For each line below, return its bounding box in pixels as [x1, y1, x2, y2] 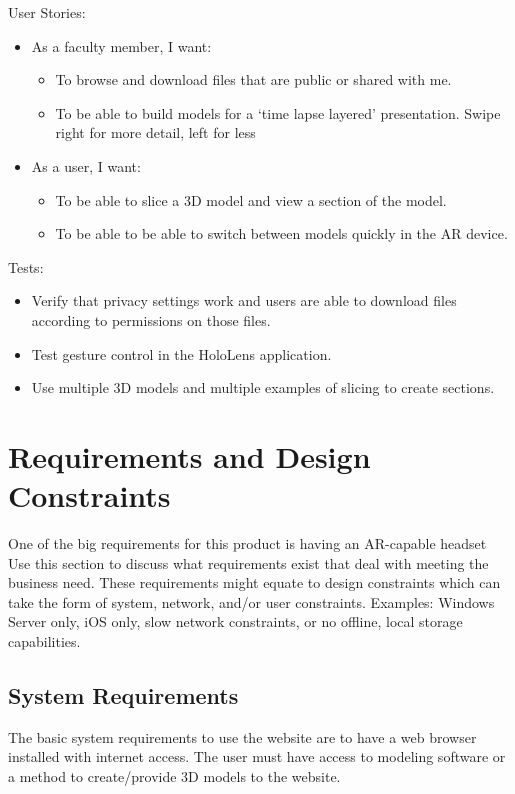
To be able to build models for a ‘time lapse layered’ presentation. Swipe [55, 102, 501, 123]
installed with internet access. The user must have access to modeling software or [8, 746, 506, 767]
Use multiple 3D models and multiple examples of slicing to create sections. [31, 377, 495, 398]
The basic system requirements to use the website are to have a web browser [8, 726, 477, 747]
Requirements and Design [8, 435, 371, 476]
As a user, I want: [31, 155, 141, 176]
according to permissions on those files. [31, 309, 271, 330]
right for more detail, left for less [55, 122, 256, 143]
